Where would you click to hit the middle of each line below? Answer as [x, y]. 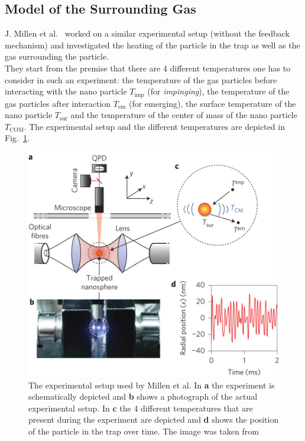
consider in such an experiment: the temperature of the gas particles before [141, 79]
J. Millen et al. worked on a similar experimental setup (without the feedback [147, 33]
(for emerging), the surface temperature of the [212, 103]
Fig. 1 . [17, 138]
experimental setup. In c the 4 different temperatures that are [141, 408]
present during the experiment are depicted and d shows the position [154, 419]
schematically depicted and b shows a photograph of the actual [143, 396]
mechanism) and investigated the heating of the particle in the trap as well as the [152, 45]
